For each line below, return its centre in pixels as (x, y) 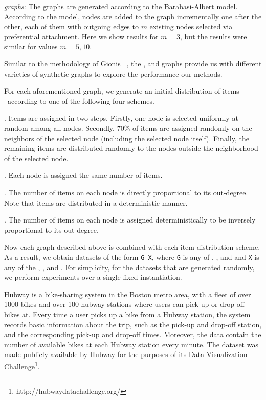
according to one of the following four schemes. (81, 101)
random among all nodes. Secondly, (59, 128)
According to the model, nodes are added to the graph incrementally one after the (133, 16)
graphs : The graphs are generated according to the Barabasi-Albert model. (121, 6)
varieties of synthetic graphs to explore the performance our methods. (113, 73)
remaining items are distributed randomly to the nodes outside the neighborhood (131, 148)
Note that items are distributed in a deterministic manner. (96, 202)
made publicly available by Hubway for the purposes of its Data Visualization (126, 354)
